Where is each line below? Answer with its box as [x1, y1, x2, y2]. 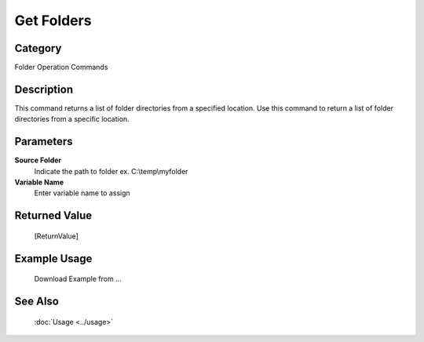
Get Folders [14, 12, 92, 29]
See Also [14, 295, 59, 308]
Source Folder [14, 155, 62, 165]
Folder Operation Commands [14, 63, 108, 72]
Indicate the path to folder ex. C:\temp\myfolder [34, 166, 188, 176]
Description [14, 82, 74, 96]
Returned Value [14, 209, 93, 223]
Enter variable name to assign [34, 188, 131, 198]
